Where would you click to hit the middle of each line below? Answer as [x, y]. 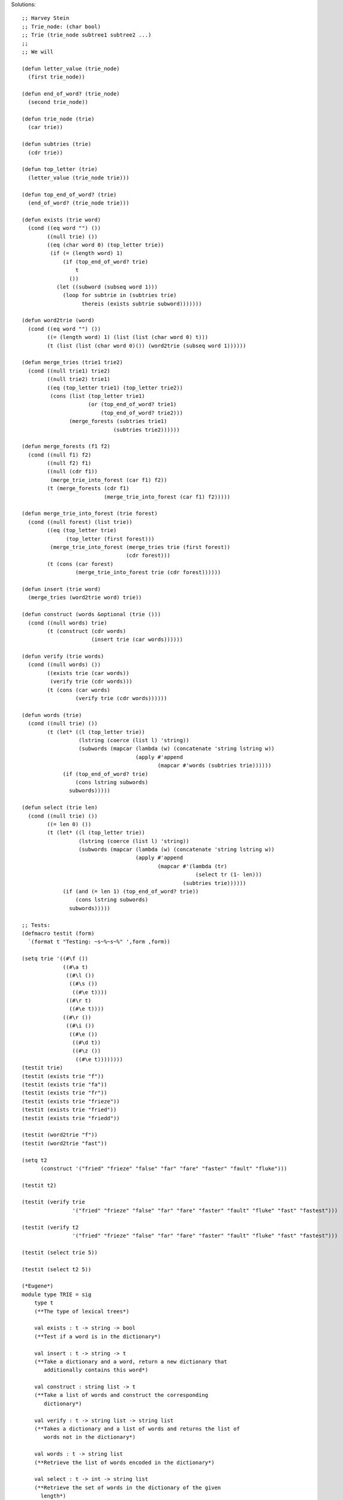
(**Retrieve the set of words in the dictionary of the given [127, 1487]
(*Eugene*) [38, 1286]
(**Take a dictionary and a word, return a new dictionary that [130, 1361]
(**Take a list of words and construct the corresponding [121, 1395]
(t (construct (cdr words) [87, 631]
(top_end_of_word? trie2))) [142, 413]
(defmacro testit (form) [58, 933]
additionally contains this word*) [96, 1370]
